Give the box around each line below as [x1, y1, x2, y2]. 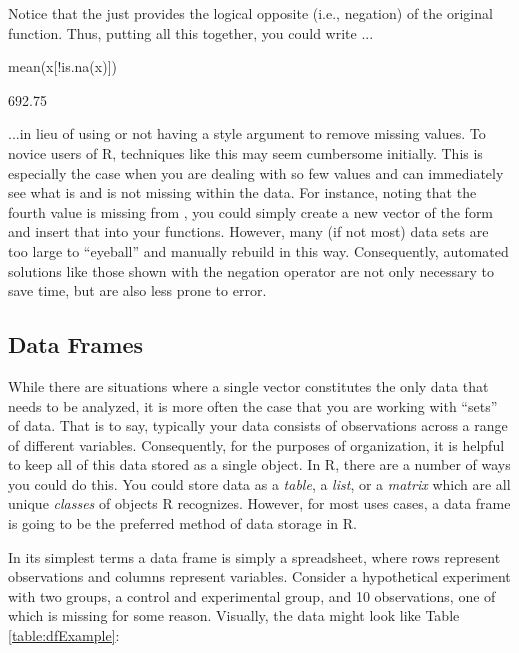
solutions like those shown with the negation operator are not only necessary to [8, 260, 494, 281]
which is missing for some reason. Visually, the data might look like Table [8, 605, 460, 626]
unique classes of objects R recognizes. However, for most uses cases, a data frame [8, 493, 511, 514]
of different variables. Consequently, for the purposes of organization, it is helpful [8, 434, 505, 455]
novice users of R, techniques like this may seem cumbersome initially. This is [8, 142, 483, 163]
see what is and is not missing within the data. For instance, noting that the [8, 182, 477, 203]
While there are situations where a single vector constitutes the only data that [8, 375, 489, 396]
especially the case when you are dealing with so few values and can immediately [8, 162, 504, 183]
